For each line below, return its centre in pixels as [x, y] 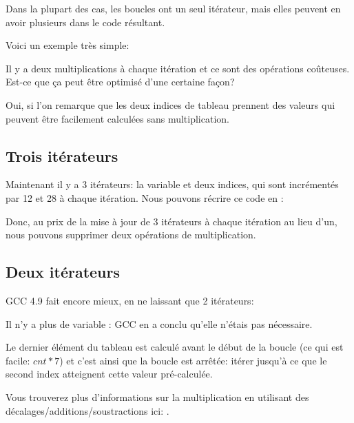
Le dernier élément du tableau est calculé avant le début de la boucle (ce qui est [175, 347]
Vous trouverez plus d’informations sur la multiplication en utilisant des [157, 396]
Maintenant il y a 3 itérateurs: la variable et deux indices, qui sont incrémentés [172, 184]
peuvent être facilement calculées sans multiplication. [117, 118]
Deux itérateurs [63, 272]
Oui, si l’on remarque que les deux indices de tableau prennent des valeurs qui [170, 104]
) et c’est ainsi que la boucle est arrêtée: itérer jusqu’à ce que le [193, 360]
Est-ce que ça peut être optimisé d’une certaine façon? [120, 82]
